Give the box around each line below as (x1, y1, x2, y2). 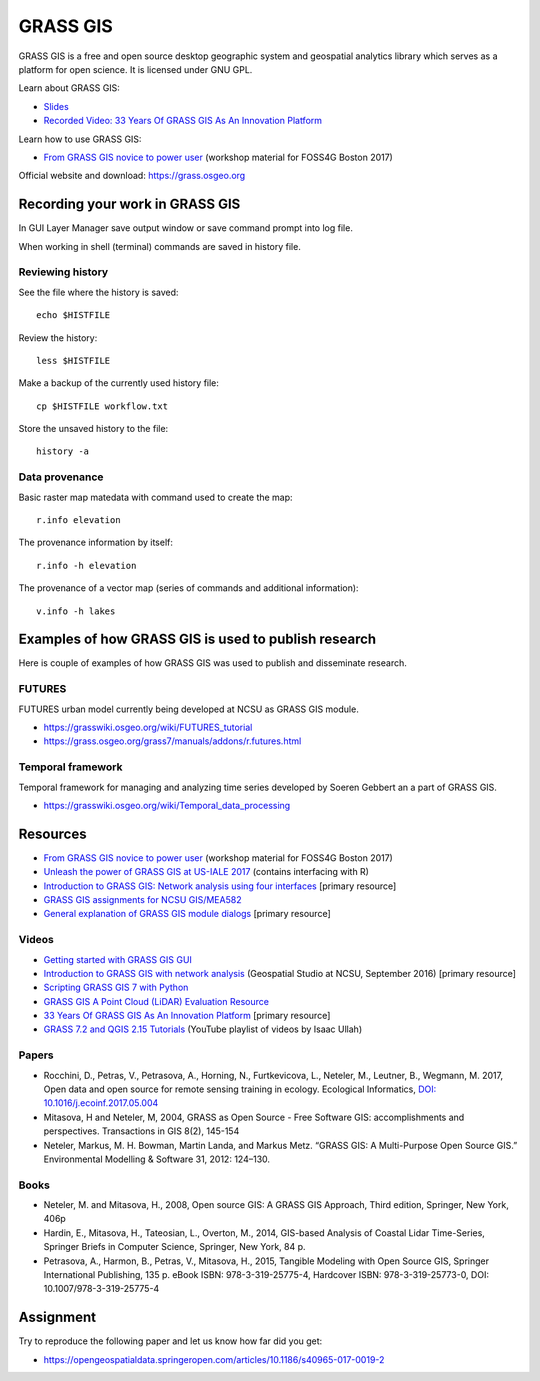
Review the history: (18, 331, 98, 344)
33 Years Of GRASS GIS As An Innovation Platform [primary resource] (43, 1010, 331, 1022)
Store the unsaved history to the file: (18, 423, 169, 435)
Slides (43, 100, 69, 112)
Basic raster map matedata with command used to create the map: (18, 491, 294, 503)
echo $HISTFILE (36, 310, 111, 321)
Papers (18, 1048, 54, 1062)
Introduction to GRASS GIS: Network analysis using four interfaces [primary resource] (43, 880, 397, 892)
